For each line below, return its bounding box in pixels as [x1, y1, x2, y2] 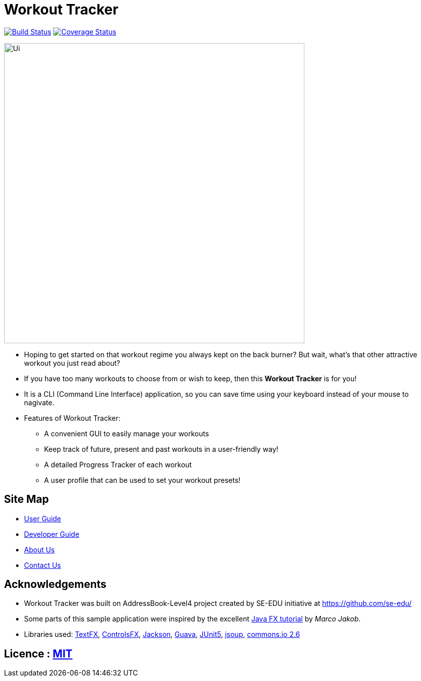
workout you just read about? [24, 358, 120, 367]
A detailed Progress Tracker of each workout [44, 460, 192, 469]
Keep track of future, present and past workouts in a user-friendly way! [44, 444, 278, 453]
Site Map [4, 493, 49, 506]
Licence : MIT [4, 647, 73, 660]
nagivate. [24, 398, 55, 407]
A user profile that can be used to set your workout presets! [44, 475, 241, 484]
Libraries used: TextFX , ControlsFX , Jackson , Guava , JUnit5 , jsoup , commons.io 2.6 [24, 630, 300, 639]
